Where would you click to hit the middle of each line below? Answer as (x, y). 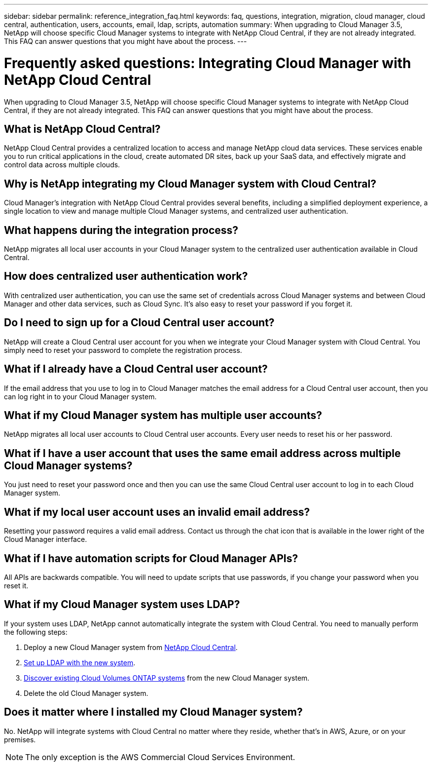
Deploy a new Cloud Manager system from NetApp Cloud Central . (131, 647)
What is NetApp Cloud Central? (82, 129)
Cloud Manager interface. (46, 539)
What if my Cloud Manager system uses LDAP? (122, 605)
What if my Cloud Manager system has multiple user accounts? (163, 415)
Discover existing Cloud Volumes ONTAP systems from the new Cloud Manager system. (167, 678)
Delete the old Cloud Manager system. (86, 693)
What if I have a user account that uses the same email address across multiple (202, 453)
